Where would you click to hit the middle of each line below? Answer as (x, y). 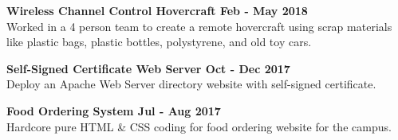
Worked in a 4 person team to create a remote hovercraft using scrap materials (199, 26)
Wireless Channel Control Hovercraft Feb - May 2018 (157, 10)
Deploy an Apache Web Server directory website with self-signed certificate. (191, 84)
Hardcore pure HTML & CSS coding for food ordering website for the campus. (199, 126)
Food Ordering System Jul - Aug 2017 (114, 110)
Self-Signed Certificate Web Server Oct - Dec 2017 (148, 68)
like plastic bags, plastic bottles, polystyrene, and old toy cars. (159, 42)
